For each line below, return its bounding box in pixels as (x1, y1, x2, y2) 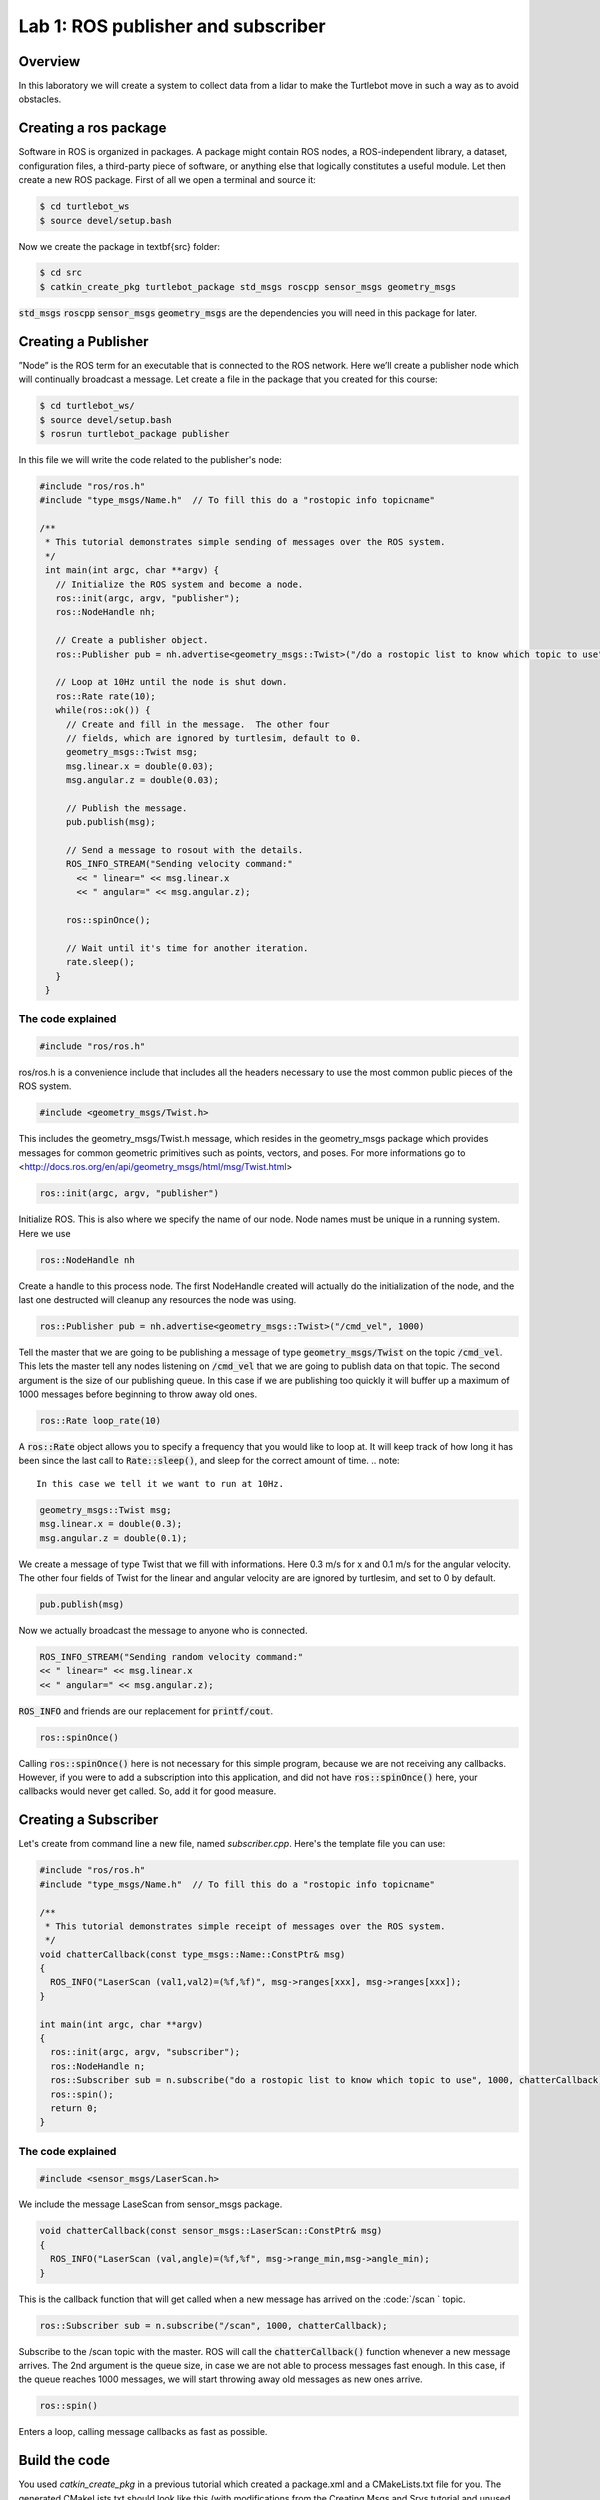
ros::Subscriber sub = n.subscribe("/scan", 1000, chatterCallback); (39, 2320, 388, 2331)
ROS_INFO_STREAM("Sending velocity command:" (65, 858, 294, 870)
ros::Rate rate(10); (55, 690, 157, 702)
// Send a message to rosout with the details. (65, 845, 304, 856)
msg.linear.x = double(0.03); (65, 760, 214, 772)
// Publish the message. (65, 802, 188, 814)
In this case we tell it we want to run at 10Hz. (36, 1478, 285, 1489)
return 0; (50, 2102, 99, 2114)
